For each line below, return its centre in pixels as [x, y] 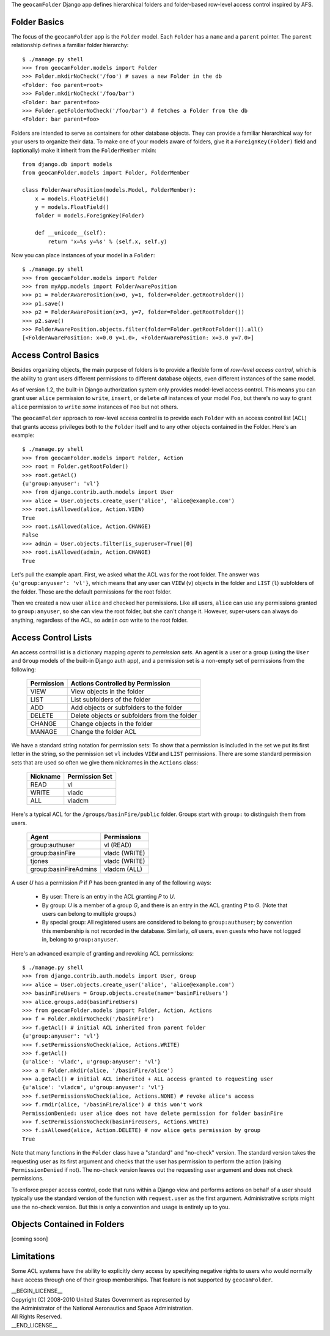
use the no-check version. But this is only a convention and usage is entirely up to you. [121, 1207]
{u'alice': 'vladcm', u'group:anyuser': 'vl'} [93, 1088]
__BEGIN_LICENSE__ [37, 1291]
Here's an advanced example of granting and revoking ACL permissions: [103, 953]
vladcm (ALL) [123, 869]
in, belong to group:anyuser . [80, 940]
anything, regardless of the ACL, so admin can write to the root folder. [100, 620]
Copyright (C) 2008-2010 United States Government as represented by [101, 1299]
